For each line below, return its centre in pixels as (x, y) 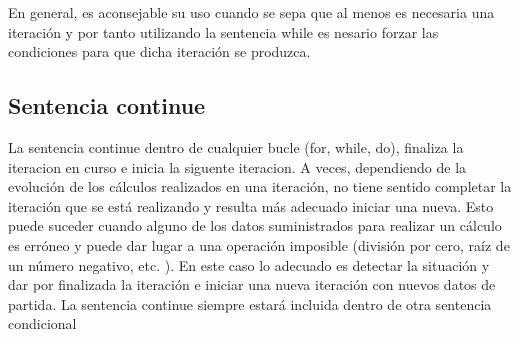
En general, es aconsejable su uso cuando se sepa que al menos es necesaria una (251, 12)
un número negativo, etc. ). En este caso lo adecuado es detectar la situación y (249, 264)
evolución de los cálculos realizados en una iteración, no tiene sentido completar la (260, 186)
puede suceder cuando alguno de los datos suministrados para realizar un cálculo (255, 225)
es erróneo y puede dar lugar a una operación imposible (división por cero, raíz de (259, 244)
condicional (42, 323)
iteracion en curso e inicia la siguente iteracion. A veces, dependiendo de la (237, 166)
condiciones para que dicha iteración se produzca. (159, 51)
